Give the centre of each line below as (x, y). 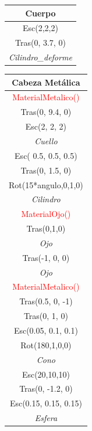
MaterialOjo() (46, 214)
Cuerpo (40, 13)
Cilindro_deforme (40, 57)
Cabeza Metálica (46, 82)
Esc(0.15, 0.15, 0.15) (46, 403)
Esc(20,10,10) (46, 374)
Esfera (46, 418)
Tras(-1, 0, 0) (46, 257)
